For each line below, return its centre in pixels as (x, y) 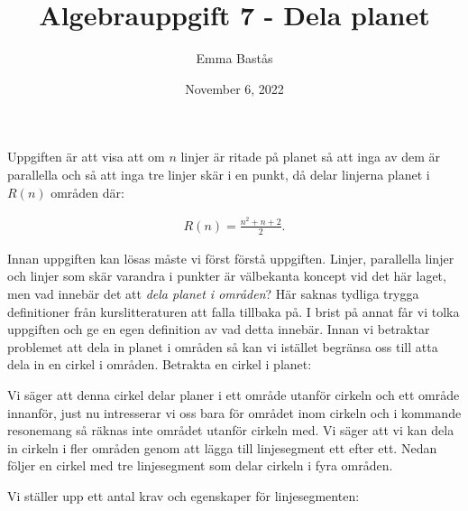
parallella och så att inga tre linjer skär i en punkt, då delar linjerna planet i (219, 174)
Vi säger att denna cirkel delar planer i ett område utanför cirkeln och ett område (234, 394)
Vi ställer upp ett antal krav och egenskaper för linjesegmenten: (184, 495)
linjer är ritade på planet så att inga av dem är (311, 157)
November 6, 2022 (234, 88)
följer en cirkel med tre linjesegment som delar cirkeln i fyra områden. (200, 465)
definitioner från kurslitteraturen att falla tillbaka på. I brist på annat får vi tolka (234, 311)
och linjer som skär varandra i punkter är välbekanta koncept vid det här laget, (227, 276)
